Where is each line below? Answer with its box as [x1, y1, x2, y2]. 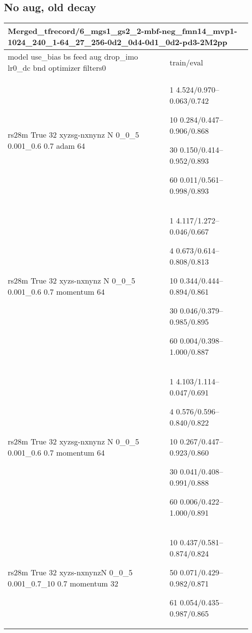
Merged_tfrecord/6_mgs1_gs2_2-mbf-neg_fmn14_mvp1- [8, 25, 237, 37]
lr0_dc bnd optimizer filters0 [8, 62, 106, 74]
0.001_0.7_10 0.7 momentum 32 [8, 578, 118, 589]
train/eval [169, 56, 203, 68]
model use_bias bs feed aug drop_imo [8, 51, 138, 63]
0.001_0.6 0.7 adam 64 [8, 140, 85, 152]
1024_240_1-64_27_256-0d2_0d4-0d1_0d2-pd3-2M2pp [8, 36, 228, 48]
